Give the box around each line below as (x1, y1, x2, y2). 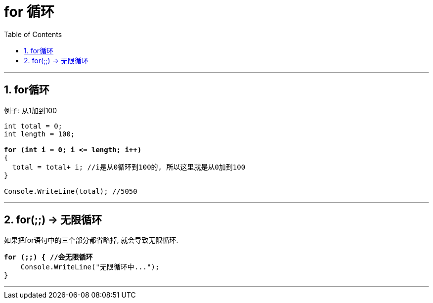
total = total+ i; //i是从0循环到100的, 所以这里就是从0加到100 (12, 163, 246, 171)
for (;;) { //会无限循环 (4, 253, 93, 261)
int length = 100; (4, 130, 75, 138)
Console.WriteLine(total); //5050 (4, 187, 137, 195)
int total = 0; (4, 122, 63, 130)
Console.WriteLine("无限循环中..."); (20, 263, 160, 271)
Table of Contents (4, 30, 62, 39)
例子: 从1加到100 (4, 106, 57, 115)
